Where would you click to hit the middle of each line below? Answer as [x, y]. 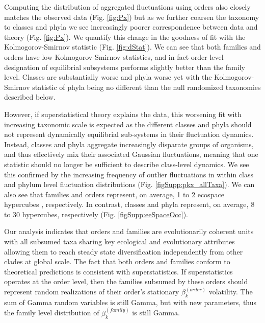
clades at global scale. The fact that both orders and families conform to [117, 261]
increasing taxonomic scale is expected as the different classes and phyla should [128, 124]
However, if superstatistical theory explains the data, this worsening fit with [123, 114]
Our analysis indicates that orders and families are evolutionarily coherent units [129, 231]
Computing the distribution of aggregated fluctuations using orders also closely [127, 7]
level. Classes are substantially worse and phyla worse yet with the [108, 77]
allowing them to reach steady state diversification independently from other [124, 251]
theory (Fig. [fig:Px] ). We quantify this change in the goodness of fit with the [125, 37]
